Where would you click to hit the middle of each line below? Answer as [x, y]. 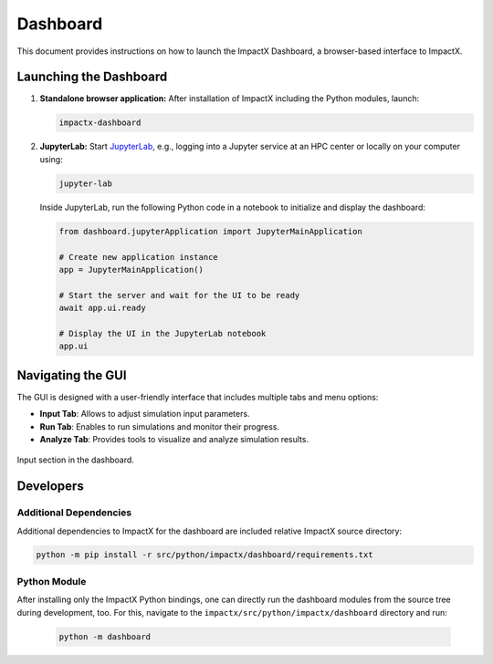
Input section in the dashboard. [75, 460]
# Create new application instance [138, 257]
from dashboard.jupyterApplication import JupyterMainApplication [210, 231]
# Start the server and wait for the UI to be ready [179, 295]
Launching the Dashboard [92, 77]
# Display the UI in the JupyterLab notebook [163, 333]
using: [51, 159]
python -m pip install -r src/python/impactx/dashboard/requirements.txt [205, 555]
